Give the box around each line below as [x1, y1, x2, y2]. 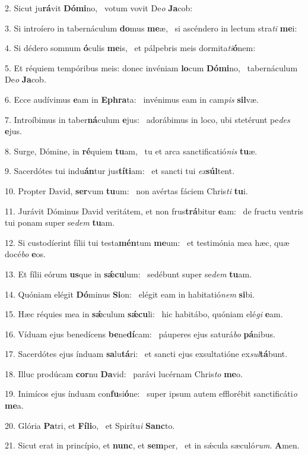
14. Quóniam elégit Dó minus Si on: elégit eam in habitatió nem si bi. [5, 287, 255, 300]
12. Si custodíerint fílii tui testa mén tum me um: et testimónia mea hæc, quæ [5, 236, 290, 248]
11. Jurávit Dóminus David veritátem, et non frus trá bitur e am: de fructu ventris [5, 204, 303, 217]
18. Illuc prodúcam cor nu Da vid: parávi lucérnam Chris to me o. [5, 367, 243, 380]
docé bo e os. [5, 248, 46, 260]
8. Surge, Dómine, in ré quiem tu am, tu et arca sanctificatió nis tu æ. [5, 144, 258, 157]
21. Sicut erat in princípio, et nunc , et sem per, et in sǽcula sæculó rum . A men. [5, 439, 300, 451]
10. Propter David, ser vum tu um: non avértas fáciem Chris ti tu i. [5, 184, 248, 197]
